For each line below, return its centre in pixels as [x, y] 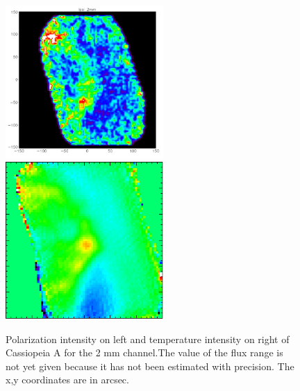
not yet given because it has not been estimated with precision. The [150, 366]
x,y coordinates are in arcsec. [67, 380]
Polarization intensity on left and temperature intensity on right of [148, 339]
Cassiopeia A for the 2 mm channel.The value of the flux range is [144, 352]
